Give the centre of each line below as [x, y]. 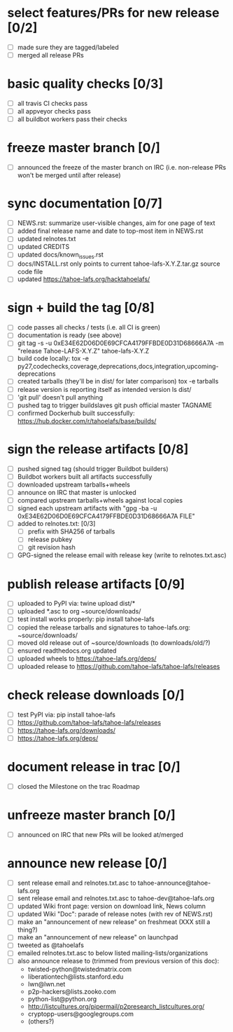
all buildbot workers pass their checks [72, 119]
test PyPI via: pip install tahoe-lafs [66, 714]
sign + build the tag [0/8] [81, 308]
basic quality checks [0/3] [85, 84]
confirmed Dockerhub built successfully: [76, 413]
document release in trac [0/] [94, 767]
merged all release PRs [50, 55]
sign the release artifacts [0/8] [98, 449]
